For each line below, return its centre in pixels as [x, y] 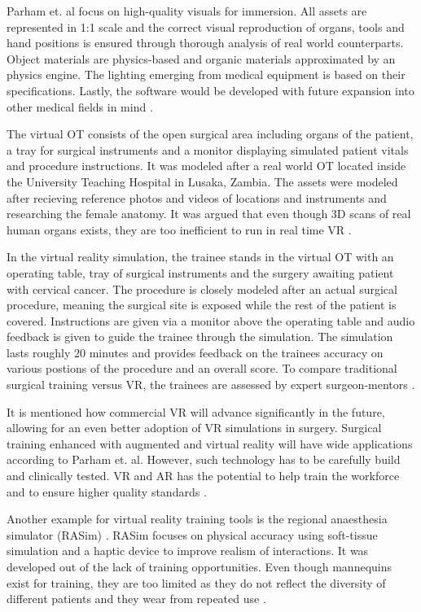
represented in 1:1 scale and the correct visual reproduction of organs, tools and [206, 26]
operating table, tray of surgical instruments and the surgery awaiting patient [200, 272]
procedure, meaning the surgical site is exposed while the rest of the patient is [202, 305]
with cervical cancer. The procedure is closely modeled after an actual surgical [202, 289]
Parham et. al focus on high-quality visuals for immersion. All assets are [187, 11]
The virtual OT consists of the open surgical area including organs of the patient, [210, 134]
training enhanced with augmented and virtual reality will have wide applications [210, 443]
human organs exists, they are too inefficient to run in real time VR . [179, 229]
